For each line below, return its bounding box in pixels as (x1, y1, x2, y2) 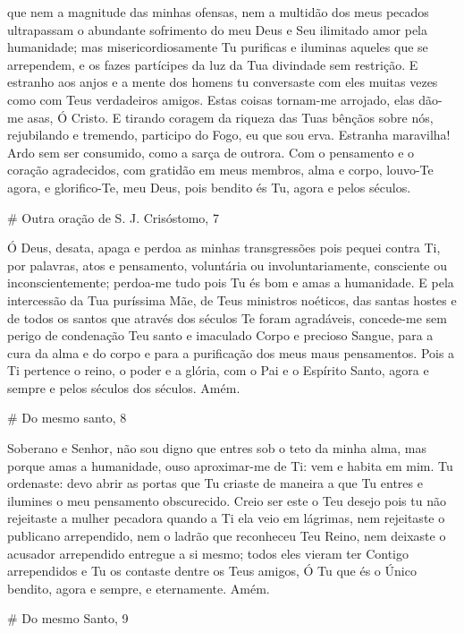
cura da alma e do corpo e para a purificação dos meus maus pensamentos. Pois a (7, 343, 455, 362)
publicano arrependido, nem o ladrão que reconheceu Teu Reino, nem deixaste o (7, 526, 446, 545)
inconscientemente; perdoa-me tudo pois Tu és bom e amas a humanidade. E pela (7, 273, 454, 292)
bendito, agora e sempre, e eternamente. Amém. (7, 578, 270, 597)
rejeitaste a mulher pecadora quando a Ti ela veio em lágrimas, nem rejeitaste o (7, 509, 445, 527)
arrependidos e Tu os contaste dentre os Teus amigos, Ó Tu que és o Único (7, 561, 417, 580)
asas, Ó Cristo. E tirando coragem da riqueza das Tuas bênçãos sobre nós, (27, 107, 434, 126)
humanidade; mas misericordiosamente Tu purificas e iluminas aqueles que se (7, 38, 428, 56)
